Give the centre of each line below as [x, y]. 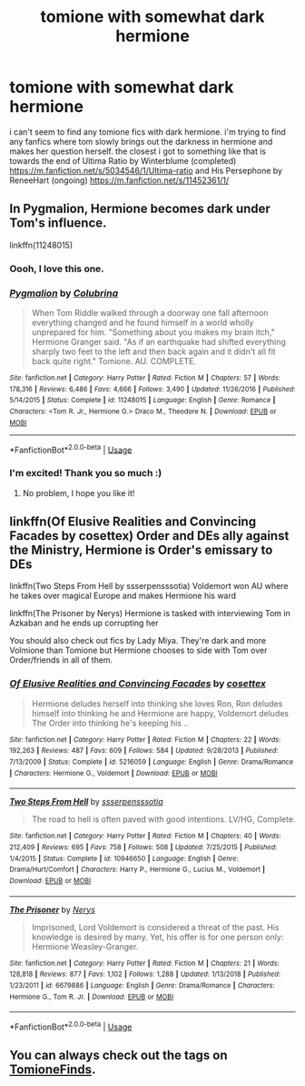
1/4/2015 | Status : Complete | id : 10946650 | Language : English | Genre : [124, 858]
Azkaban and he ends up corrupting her [84, 623]
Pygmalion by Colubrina [64, 293]
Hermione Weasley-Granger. [85, 946]
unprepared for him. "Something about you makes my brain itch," [153, 332]
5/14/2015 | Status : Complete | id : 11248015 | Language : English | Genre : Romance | [143, 401]
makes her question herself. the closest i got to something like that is [138, 151]
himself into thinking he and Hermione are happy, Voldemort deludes [160, 713]
